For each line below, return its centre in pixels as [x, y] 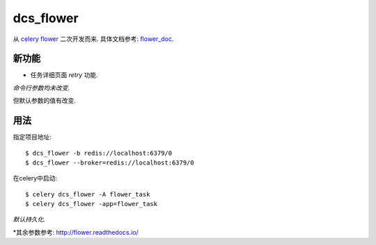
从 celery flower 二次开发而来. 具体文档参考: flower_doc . [93, 39]
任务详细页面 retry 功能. [64, 75]
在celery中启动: [35, 178]
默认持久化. [29, 219]
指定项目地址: [32, 137]
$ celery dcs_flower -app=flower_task [92, 204]
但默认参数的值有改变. [45, 101]
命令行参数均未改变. [41, 87]
